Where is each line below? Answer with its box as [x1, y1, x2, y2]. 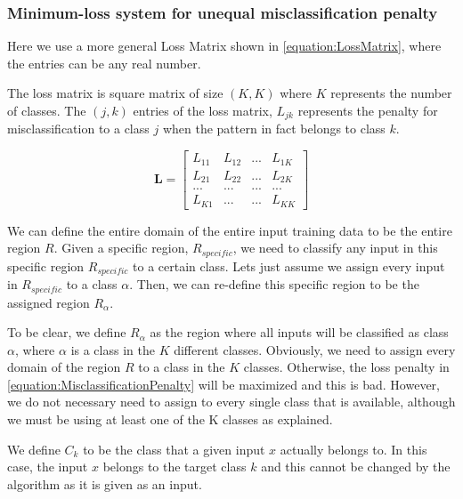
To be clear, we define [7, 323, 126, 342]
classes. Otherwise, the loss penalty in [243, 358, 450, 376]
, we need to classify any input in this [232, 238, 438, 257]
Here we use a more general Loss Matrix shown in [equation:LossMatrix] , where [7, 36, 442, 55]
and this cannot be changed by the [261, 457, 451, 476]
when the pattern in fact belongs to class [162, 119, 386, 138]
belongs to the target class [102, 457, 247, 476]
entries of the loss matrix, [133, 101, 272, 119]
